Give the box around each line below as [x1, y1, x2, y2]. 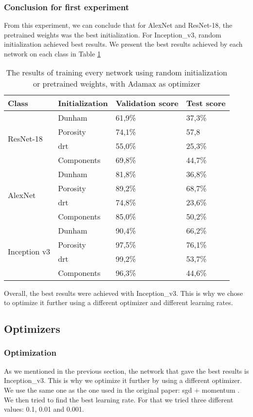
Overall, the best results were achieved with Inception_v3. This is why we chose [4, 288, 243, 298]
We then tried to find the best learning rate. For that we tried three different [4, 394, 234, 404]
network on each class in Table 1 [4, 49, 101, 58]
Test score [186, 97, 226, 109]
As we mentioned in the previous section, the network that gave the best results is [4, 365, 249, 376]
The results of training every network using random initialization [6, 66, 227, 78]
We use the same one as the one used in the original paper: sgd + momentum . [4, 384, 240, 395]
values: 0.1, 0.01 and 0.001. [4, 404, 84, 414]
